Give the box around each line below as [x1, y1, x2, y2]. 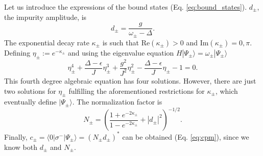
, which [215, 85, 238, 96]
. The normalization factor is [72, 96, 162, 107]
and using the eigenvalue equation [68, 47, 174, 58]
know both [4, 141, 37, 152]
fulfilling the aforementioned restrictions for [68, 85, 205, 96]
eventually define [4, 96, 57, 107]
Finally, [4, 131, 28, 142]
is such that [102, 37, 139, 47]
